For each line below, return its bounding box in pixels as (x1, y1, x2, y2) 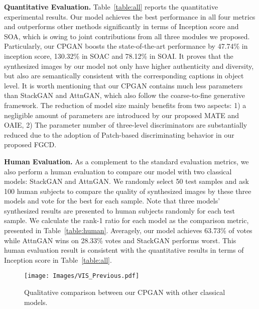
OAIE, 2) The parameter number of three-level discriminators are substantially (4, 120, 247, 130)
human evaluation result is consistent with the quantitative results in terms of (4, 245, 244, 255)
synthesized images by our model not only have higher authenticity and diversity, (4, 60, 254, 71)
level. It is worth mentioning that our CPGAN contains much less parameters (4, 80, 243, 90)
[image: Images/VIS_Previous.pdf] (24, 272, 140, 280)
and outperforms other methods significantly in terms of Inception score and (4, 21, 239, 32)
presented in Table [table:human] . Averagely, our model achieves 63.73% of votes (4, 225, 252, 236)
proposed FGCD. (4, 139, 57, 150)
